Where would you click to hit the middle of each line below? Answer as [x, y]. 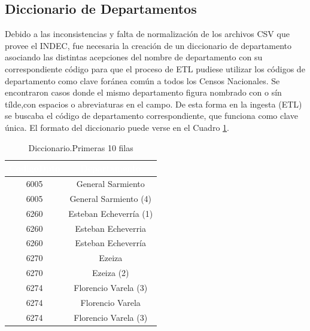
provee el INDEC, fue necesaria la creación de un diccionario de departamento [148, 45]
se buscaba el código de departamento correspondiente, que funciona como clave [151, 116]
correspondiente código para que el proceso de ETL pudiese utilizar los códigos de [155, 68]
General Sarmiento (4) [111, 198]
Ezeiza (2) [110, 273]
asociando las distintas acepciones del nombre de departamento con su [134, 57]
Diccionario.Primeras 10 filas [81, 147]
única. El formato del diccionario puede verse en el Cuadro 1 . [117, 127]
